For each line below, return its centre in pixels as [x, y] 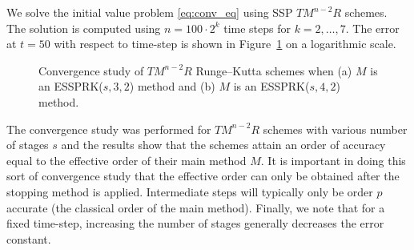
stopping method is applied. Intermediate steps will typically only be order [190, 191]
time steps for [257, 28]
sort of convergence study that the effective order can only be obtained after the [203, 176]
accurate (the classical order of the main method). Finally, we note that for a [196, 207]
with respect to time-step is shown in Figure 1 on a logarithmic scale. [225, 44]
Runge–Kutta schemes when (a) [274, 70]
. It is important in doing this [333, 160]
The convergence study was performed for [109, 129]
